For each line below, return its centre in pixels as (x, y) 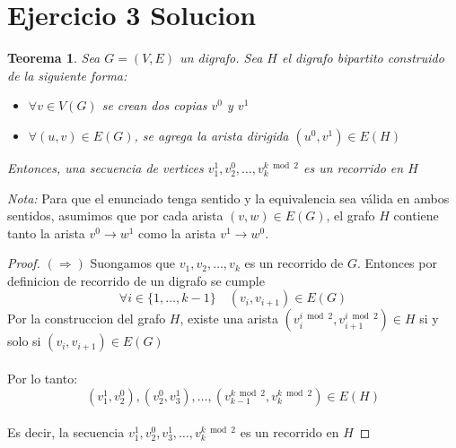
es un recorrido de (294, 263)
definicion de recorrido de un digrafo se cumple (136, 280)
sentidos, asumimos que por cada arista (115, 215)
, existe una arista (229, 319)
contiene (416, 215)
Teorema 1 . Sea (54, 58)
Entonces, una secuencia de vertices (105, 167)
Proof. (24, 263)
